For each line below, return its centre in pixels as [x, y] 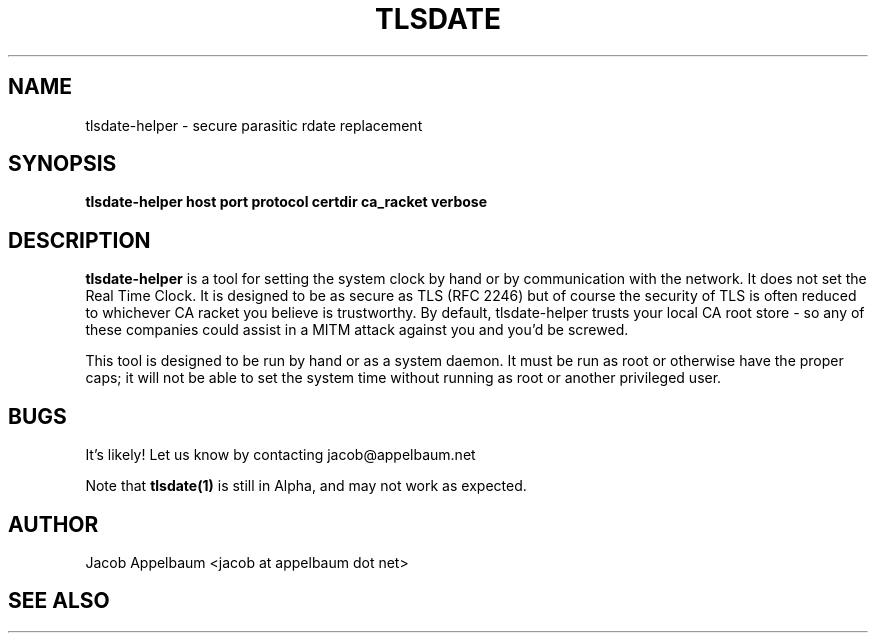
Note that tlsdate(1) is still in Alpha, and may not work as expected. [306, 486]
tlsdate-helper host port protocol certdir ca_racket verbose [286, 202]
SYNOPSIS [62, 164]
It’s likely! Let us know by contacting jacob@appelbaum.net [280, 455]
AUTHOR [53, 524]
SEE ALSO [59, 601]
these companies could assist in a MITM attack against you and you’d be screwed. [357, 330]
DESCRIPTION [79, 240]
